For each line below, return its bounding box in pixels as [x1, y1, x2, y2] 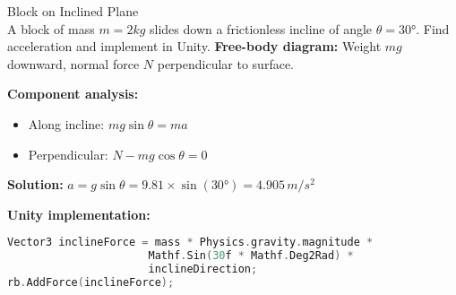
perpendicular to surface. [157, 54, 294, 73]
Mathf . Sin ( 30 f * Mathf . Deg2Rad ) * [148, 249, 354, 263]
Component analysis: [7, 84, 139, 103]
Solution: [7, 175, 64, 194]
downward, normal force [7, 54, 140, 73]
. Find [416, 19, 450, 38]
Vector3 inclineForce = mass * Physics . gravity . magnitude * [7, 236, 374, 249]
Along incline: [28, 114, 105, 133]
